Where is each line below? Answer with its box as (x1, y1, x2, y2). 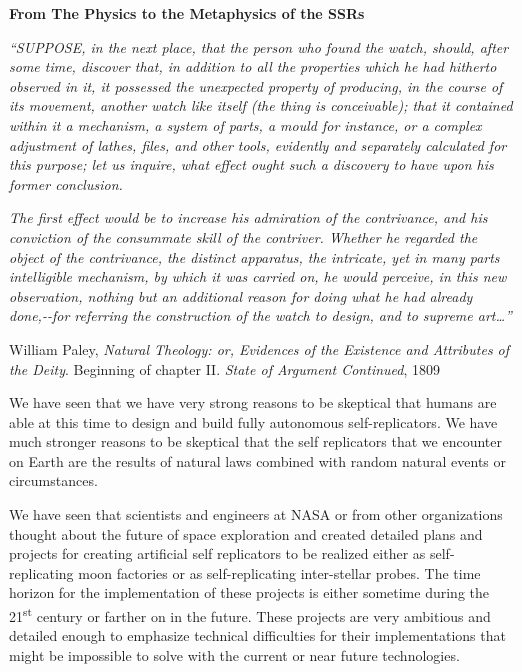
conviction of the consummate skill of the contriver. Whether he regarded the (9, 226, 478, 247)
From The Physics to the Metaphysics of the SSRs (9, 3, 365, 23)
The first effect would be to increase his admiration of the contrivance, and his (9, 207, 488, 228)
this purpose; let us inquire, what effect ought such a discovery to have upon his (9, 154, 494, 175)
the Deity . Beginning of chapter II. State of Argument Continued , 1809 (9, 358, 441, 379)
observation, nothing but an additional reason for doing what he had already (9, 285, 473, 306)
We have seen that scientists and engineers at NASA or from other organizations (9, 504, 503, 525)
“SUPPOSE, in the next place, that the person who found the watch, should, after (9, 36, 509, 57)
